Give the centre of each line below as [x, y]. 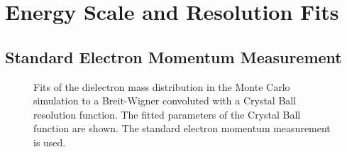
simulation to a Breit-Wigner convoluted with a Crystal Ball [165, 101]
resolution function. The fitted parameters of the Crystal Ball [167, 114]
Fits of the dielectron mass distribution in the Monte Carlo [162, 86]
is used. [50, 142]
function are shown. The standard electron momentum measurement [182, 128]
